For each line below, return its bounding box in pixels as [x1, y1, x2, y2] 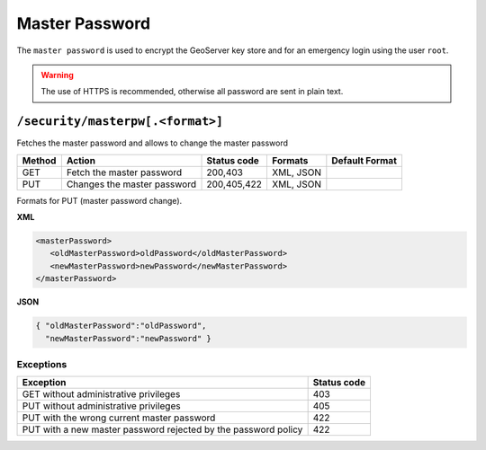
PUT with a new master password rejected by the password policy [22, 423, 303, 436]
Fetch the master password [66, 166, 183, 179]
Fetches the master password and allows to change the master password [16, 137, 288, 148]
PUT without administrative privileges [22, 400, 181, 412]
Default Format [331, 154, 398, 166]
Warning [40, 69, 74, 80]
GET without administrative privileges [22, 388, 181, 401]
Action [66, 154, 96, 166]
